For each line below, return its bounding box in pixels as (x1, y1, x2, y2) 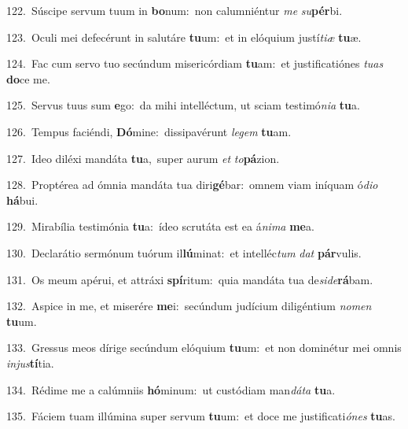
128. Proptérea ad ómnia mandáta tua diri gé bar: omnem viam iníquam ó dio (6, 176, 378, 193)
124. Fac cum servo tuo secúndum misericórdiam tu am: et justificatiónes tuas (6, 55, 384, 72)
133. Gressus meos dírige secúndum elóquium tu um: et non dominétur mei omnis (6, 339, 402, 356)
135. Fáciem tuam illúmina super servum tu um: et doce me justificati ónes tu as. (6, 408, 395, 424)
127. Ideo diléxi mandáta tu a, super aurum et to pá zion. (6, 150, 280, 166)
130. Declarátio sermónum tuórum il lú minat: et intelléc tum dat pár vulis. (6, 244, 362, 261)
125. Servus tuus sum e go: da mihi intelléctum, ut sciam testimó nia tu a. (6, 97, 360, 113)
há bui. (6, 191, 39, 208)
